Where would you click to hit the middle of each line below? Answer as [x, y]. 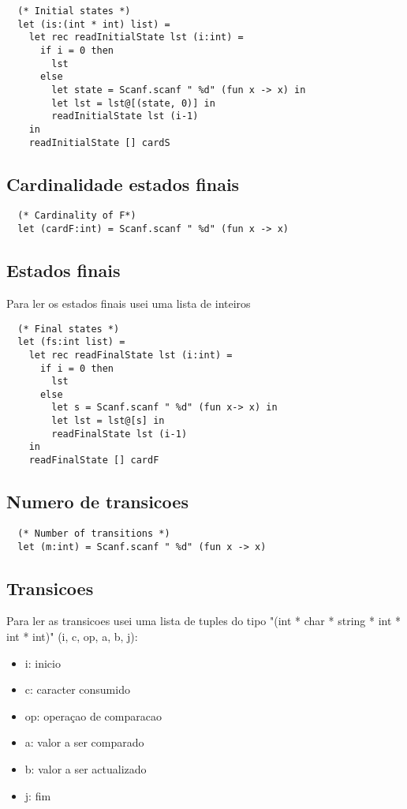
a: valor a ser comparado [84, 742]
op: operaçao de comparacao [93, 715]
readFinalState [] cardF [94, 461]
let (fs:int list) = [71, 342]
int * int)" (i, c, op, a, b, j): [72, 637]
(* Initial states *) [74, 11]
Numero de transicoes [97, 502]
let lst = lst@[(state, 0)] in [133, 103]
